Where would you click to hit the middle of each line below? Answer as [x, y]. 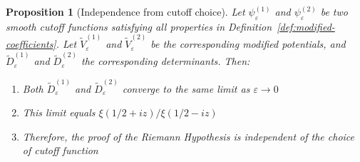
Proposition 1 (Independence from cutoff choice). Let [125, 11]
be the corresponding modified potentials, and [248, 44]
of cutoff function [60, 150]
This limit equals [59, 112]
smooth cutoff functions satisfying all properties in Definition [139, 26]
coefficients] [31, 44]
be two [334, 11]
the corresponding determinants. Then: [166, 61]
